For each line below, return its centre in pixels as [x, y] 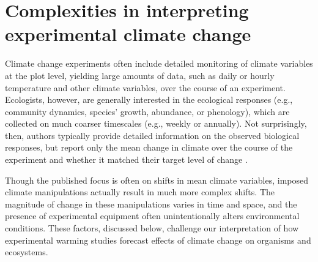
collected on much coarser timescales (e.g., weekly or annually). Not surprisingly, [156, 123]
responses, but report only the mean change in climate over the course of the [149, 147]
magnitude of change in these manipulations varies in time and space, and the [151, 204]
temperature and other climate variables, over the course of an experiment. [145, 87]
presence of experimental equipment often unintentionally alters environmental [152, 216]
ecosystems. [27, 252]
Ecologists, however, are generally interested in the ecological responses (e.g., [149, 99]
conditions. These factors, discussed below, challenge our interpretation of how [152, 228]
